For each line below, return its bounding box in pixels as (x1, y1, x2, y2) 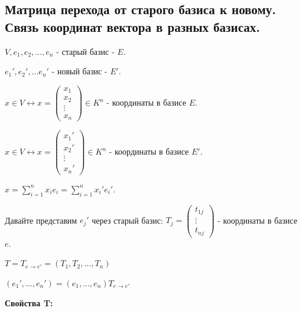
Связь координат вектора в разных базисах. (5, 17, 260, 35)
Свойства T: (5, 296, 53, 309)
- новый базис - (51, 65, 108, 77)
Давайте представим (5, 214, 77, 226)
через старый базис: (92, 214, 163, 226)
